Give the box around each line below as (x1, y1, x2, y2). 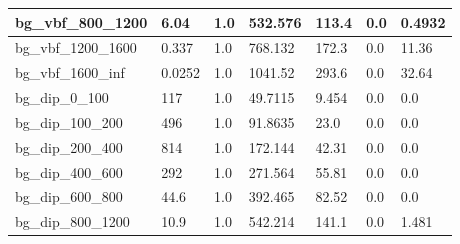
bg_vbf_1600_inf (15, 62, 125, 83)
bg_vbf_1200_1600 (15, 37, 137, 58)
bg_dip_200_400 (15, 136, 123, 157)
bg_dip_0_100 (15, 87, 109, 108)
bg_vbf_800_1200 (15, 11, 148, 32)
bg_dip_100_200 (15, 111, 123, 132)
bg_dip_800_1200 (15, 211, 130, 232)
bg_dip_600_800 (15, 186, 123, 207)
